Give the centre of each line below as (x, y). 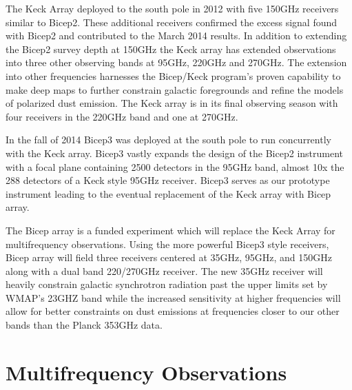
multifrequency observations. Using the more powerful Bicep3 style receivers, (167, 244)
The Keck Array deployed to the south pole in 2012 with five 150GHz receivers (172, 8)
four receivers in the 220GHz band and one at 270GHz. (122, 116)
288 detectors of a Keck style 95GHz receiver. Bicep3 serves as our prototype (168, 180)
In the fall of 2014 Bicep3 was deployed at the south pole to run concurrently (168, 140)
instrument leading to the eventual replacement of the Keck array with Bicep (168, 193)
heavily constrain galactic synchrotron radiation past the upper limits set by (167, 284)
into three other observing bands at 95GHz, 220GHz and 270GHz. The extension (176, 62)
